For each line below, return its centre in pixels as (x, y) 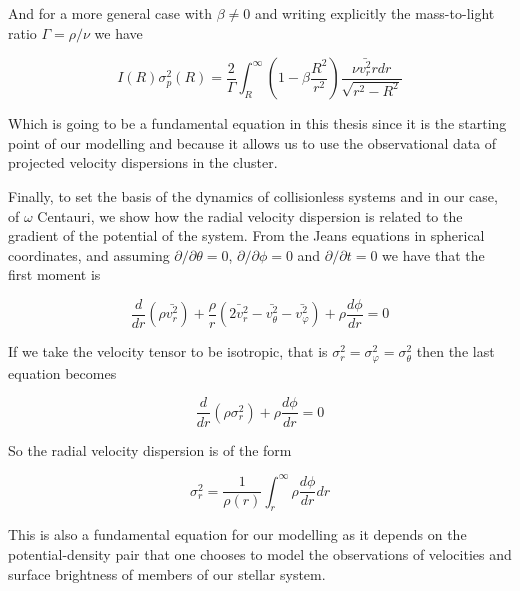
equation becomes (62, 372)
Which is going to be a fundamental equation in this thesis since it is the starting (257, 123)
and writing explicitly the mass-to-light (374, 13)
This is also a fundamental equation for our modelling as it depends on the (237, 534)
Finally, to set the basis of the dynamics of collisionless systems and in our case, (253, 195)
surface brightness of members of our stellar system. (167, 573)
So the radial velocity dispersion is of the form (150, 449)
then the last (455, 351)
